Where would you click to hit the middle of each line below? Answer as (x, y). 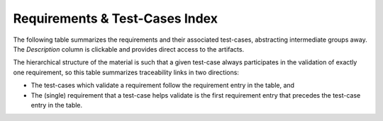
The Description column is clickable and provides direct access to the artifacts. (129, 49)
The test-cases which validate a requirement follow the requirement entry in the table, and (162, 86)
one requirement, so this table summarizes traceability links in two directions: (126, 72)
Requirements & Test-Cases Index (115, 18)
